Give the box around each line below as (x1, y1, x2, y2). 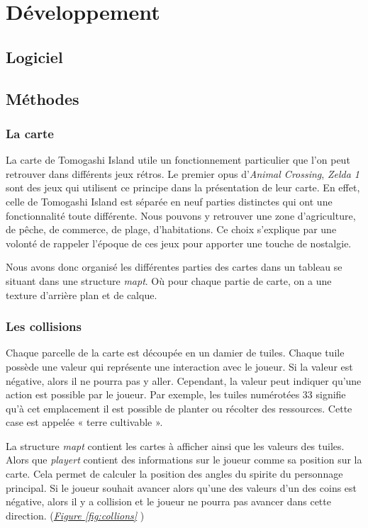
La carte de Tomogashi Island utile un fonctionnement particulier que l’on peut (6, 152, 350, 167)
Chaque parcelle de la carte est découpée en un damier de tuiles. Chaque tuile (6, 345, 345, 360)
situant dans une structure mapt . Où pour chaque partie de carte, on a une (6, 273, 332, 288)
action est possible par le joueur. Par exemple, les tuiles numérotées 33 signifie (6, 387, 346, 402)
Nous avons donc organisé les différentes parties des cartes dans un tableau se (6, 259, 342, 274)
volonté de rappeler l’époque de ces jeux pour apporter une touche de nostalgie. (6, 235, 352, 250)
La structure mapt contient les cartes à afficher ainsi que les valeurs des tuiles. (6, 438, 345, 453)
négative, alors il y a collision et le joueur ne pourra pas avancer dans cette (6, 494, 331, 509)
